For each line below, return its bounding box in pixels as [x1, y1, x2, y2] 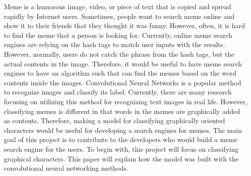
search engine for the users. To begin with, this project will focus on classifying [4, 144, 238, 154]
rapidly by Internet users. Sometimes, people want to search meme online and [4, 11, 235, 21]
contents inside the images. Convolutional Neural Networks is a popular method [4, 77, 241, 87]
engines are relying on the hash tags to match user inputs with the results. [4, 39, 225, 49]
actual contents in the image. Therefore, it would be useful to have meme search [4, 58, 242, 68]
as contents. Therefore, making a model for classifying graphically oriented [4, 115, 225, 126]
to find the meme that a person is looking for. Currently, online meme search [4, 30, 232, 40]
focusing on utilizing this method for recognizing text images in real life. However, [4, 96, 248, 106]
